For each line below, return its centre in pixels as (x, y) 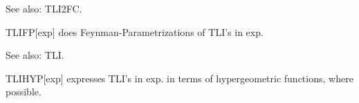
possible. (24, 92)
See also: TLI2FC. (44, 8)
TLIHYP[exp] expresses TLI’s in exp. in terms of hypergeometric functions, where (179, 78)
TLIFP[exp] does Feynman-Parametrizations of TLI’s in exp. (135, 31)
